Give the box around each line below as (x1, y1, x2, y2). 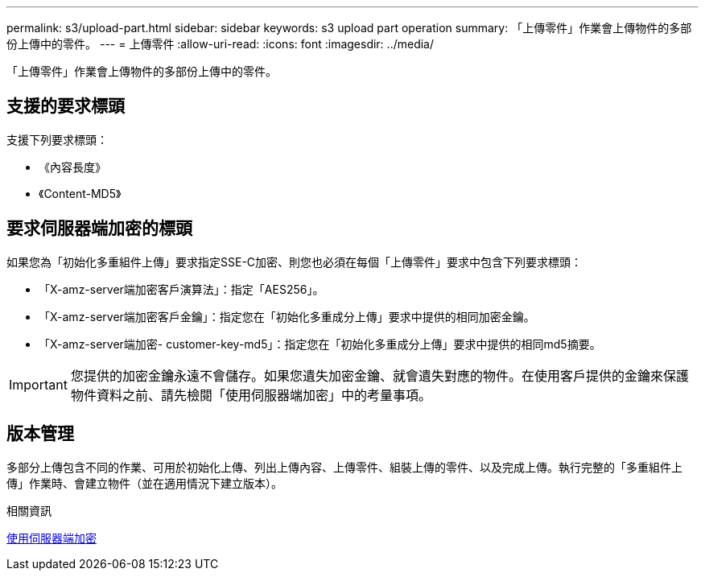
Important (9, 376, 68, 393)
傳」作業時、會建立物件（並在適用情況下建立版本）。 (6, 476, 282, 490)
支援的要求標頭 (6, 96, 125, 117)
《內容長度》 (39, 159, 106, 174)
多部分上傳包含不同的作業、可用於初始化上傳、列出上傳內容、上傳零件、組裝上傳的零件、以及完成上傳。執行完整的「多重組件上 (6, 460, 682, 474)
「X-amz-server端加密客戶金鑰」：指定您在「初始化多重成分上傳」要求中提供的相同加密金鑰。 (39, 309, 535, 324)
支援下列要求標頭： (6, 132, 108, 146)
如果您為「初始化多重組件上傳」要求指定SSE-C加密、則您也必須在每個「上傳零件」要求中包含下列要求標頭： (6, 254, 583, 269)
